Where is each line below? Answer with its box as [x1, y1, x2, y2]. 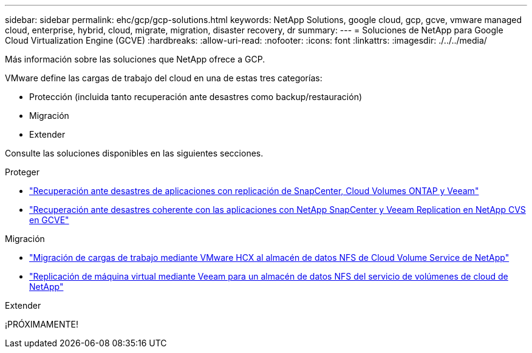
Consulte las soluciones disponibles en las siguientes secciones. [5, 148, 264, 158]
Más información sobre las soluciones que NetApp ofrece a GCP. [5, 54, 265, 64]
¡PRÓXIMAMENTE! [5, 319, 78, 329]
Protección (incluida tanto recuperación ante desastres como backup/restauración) [29, 92, 363, 102]
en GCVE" [29, 215, 69, 225]
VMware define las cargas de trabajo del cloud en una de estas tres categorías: [5, 73, 322, 83]
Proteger [5, 167, 39, 177]
